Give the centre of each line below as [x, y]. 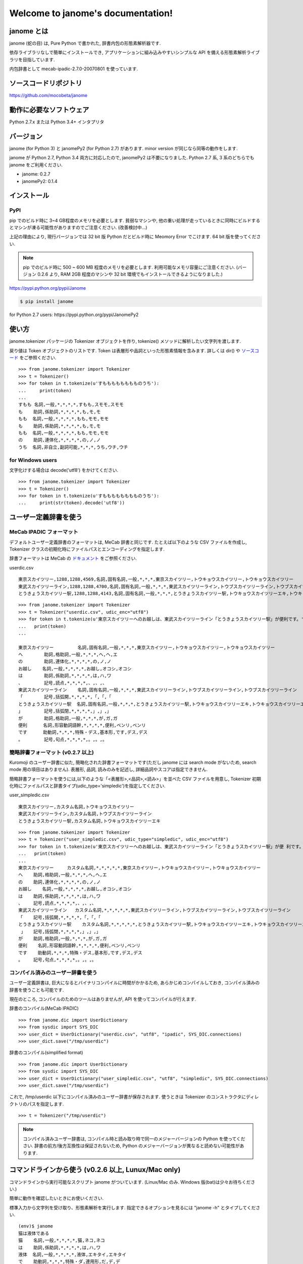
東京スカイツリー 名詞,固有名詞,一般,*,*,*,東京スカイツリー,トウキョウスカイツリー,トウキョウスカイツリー [147, 647]
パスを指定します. [45, 1104]
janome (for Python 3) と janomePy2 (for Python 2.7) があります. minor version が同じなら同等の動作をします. [123, 148]
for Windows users [33, 460]
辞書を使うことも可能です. [37, 990]
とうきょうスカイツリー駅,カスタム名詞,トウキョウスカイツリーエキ [90, 821]
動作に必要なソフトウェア [49, 109]
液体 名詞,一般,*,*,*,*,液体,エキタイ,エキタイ [72, 1255]
